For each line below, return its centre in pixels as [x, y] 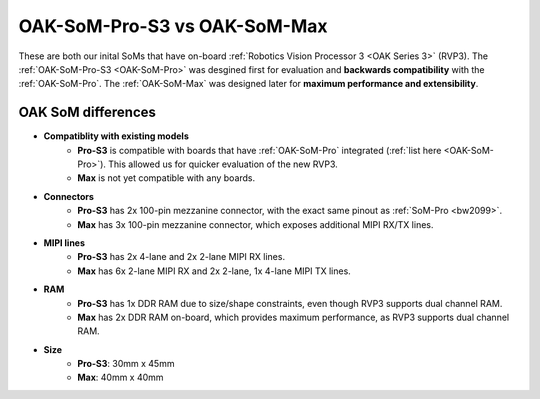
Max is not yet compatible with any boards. [166, 178]
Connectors [69, 196]
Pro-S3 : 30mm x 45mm [126, 364]
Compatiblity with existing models [116, 136]
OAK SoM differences [87, 112]
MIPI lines [64, 242]
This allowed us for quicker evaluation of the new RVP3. [223, 164]
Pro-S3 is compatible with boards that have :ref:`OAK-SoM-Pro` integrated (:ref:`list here [259, 150]
